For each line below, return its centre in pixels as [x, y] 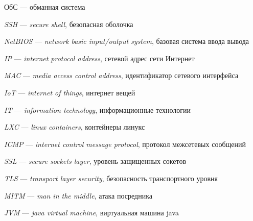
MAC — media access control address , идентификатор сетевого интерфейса [121, 75]
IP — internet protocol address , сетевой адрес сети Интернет [99, 58]
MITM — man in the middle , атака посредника [78, 195]
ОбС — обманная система [45, 7]
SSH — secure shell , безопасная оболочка [69, 24]
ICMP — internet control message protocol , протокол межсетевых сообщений [125, 144]
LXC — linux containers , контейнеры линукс [75, 127]
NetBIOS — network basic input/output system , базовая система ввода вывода [127, 41]
